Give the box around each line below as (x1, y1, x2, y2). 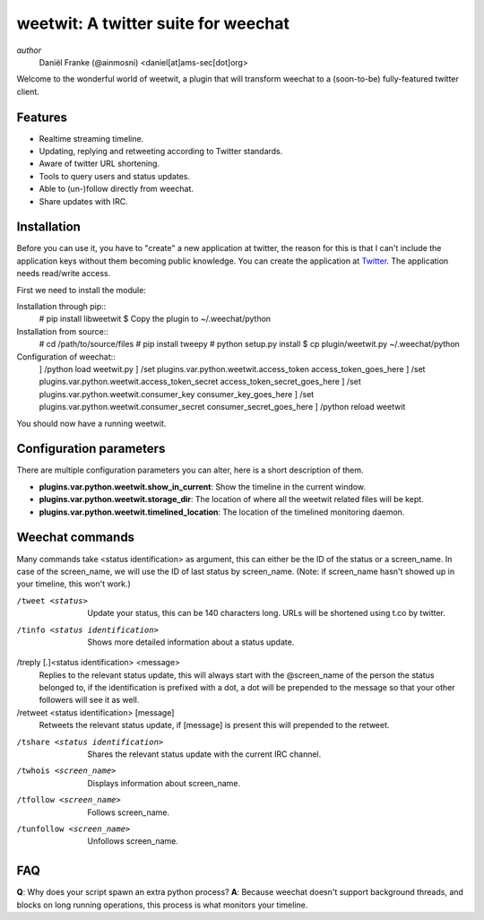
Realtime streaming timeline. (39, 133, 144, 143)
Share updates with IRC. (39, 195, 129, 206)
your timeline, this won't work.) (16, 578, 132, 589)
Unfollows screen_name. (87, 836, 179, 846)
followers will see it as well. (39, 695, 140, 706)
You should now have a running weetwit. (16, 418, 167, 429)
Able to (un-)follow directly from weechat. (39, 184, 194, 195)
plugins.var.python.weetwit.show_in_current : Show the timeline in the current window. (39, 481, 367, 492)
